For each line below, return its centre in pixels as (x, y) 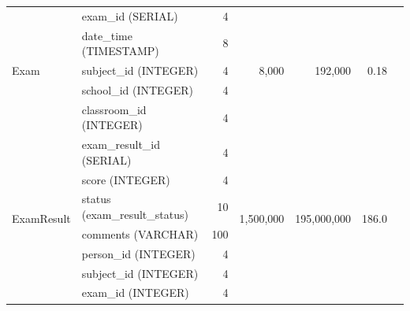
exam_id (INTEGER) (135, 292)
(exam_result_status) (135, 215)
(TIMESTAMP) (120, 51)
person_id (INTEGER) (138, 253)
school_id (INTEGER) (137, 89)
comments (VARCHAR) (140, 233)
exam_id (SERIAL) (130, 15)
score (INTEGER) (126, 179)
